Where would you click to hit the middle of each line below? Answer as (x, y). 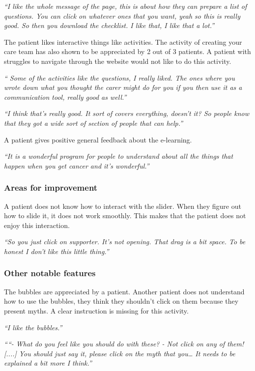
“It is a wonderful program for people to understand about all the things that (119, 156)
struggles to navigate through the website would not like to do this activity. (118, 61)
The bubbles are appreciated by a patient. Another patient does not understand (124, 291)
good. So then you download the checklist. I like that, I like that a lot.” (109, 25)
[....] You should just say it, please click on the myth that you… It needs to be (120, 353)
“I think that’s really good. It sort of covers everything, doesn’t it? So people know (127, 113)
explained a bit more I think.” (48, 363)
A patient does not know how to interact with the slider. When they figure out (123, 206)
